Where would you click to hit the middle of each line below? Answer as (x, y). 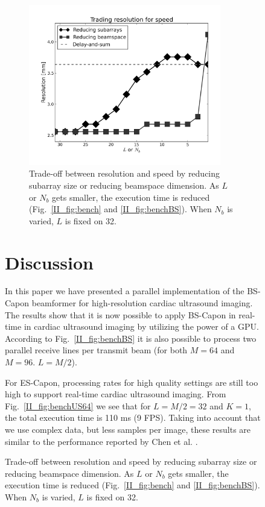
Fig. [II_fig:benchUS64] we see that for (78, 405)
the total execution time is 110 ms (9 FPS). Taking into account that (133, 417)
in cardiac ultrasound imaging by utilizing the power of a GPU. (141, 326)
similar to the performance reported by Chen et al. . (101, 441)
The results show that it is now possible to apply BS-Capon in (120, 314)
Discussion (49, 262)
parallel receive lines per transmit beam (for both (96, 350)
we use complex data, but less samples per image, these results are (128, 429)
